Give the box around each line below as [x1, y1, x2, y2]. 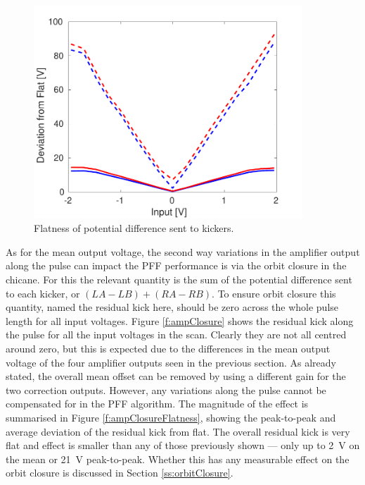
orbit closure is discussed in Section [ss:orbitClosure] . [6, 465, 233, 480]
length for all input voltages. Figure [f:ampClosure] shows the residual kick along [6, 313, 354, 328]
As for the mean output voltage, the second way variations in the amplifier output [6, 244, 360, 259]
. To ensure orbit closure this [212, 286, 336, 300]
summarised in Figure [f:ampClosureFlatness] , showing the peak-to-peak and [6, 410, 336, 424]
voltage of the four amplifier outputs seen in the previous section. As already [6, 355, 336, 369]
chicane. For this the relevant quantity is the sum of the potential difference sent [6, 271, 352, 286]
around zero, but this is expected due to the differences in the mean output [6, 340, 331, 355]
